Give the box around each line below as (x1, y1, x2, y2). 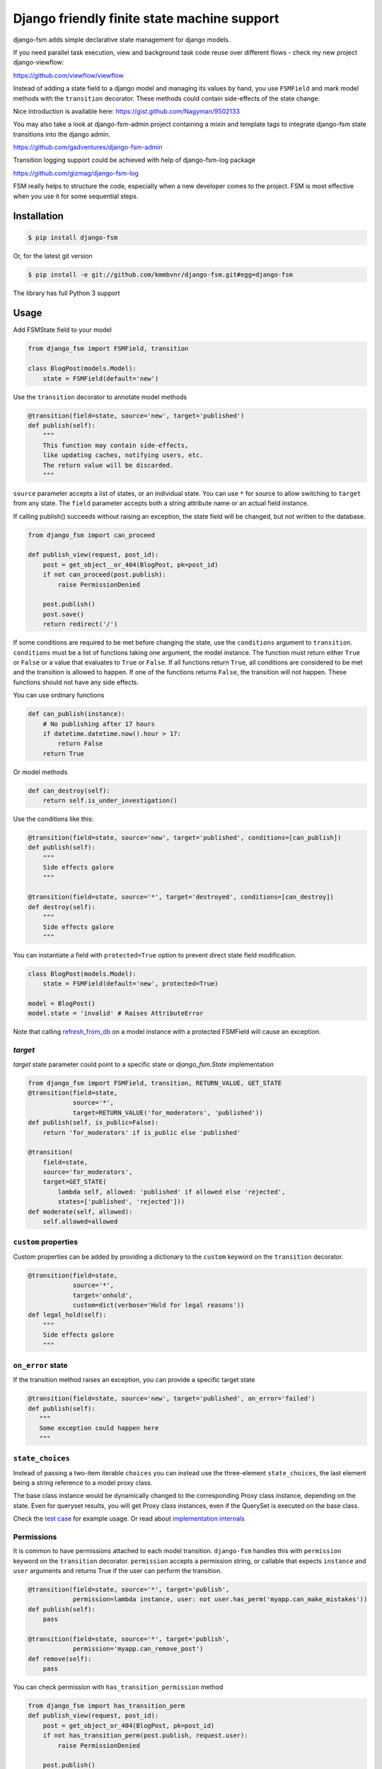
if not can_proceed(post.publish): (42, 570, 166, 579)
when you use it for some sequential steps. (13, 192, 139, 200)
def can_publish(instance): (28, 710, 125, 718)
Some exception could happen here (39, 1424, 159, 1432)
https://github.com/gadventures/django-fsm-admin (13, 143, 163, 151)
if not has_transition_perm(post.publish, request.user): (42, 1731, 248, 1740)
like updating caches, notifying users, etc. (42, 451, 204, 459)
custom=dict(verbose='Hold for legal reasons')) (72, 1301, 245, 1309)
